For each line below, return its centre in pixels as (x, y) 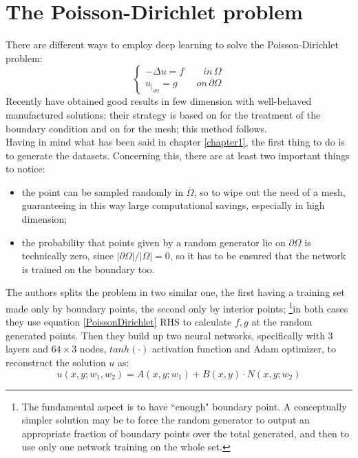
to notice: (25, 169)
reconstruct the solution (56, 362)
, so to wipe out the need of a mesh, (270, 191)
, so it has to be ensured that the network (258, 256)
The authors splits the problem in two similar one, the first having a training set (175, 292)
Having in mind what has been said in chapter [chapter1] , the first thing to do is (175, 142)
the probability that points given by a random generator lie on (154, 242)
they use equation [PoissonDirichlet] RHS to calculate (119, 322)
